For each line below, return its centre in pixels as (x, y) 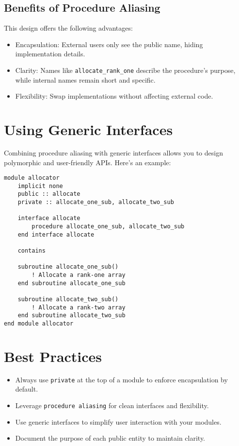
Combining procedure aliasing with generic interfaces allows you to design (113, 152)
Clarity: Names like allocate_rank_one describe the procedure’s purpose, (125, 70)
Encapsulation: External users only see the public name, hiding (109, 44)
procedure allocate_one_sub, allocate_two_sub (108, 227)
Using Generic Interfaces (88, 129)
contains (32, 251)
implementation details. (50, 54)
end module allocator (39, 323)
